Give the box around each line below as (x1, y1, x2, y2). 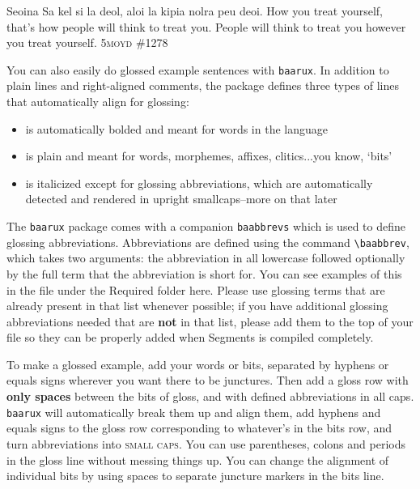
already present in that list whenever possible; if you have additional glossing (6, 297, 388, 314)
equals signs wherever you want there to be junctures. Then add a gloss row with (6, 372, 409, 389)
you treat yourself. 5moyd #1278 (6, 34, 168, 51)
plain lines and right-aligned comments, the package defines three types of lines (6, 77, 400, 94)
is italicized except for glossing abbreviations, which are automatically (25, 174, 373, 191)
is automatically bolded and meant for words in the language (25, 120, 328, 137)
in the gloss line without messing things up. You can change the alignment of (6, 451, 389, 468)
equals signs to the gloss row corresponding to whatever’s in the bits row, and (6, 419, 392, 436)
